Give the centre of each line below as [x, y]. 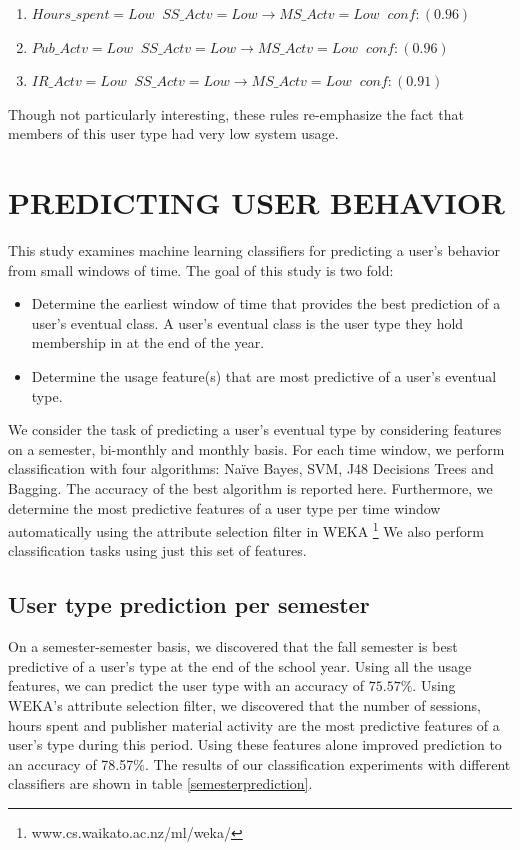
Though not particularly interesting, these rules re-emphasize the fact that [236, 113]
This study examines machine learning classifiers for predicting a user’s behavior [254, 250]
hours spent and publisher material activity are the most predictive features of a [254, 724]
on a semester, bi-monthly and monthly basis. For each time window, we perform [256, 448]
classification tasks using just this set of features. [157, 550]
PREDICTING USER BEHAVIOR [257, 202]
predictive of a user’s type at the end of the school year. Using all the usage [240, 665]
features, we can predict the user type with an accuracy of [186, 685]
